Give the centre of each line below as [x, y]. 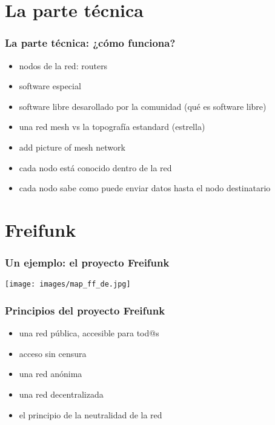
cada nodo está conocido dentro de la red [95, 167]
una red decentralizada [61, 394]
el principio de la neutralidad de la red [91, 414]
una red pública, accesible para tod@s [89, 333]
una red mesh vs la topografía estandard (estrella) [112, 127]
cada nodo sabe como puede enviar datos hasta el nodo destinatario [145, 188]
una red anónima [51, 374]
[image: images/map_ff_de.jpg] [68, 284]
